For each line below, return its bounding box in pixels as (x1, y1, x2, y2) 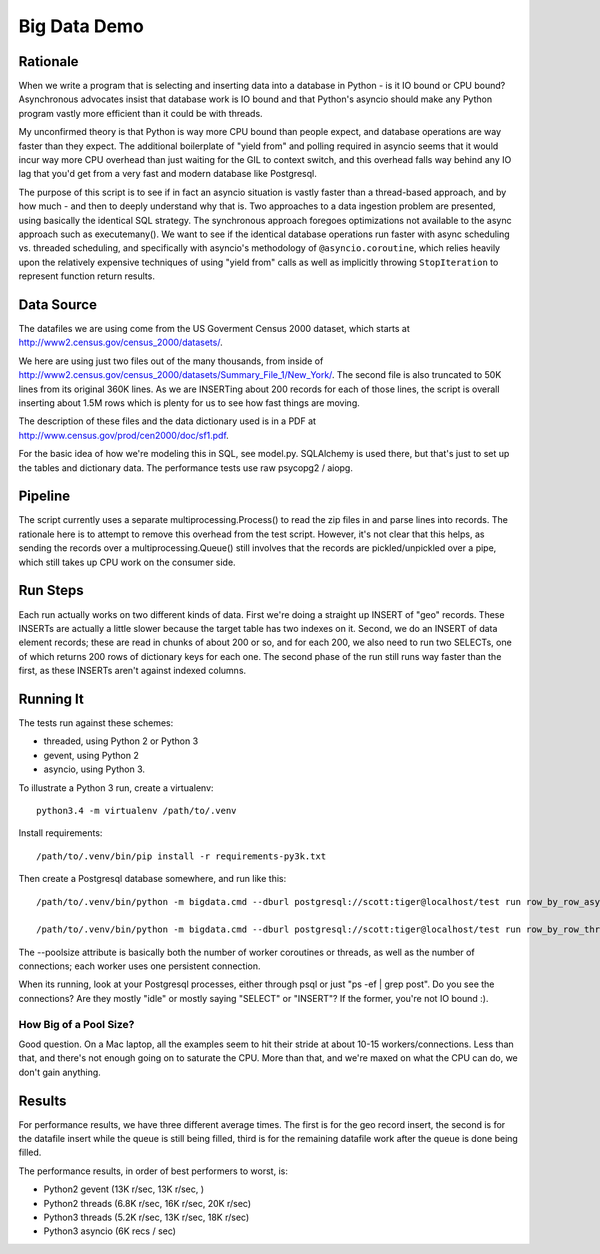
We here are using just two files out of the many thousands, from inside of (18, 355, 324, 367)
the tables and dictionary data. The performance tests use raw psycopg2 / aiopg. (18, 461, 354, 474)
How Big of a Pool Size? (18, 1017, 135, 1031)
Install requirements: (18, 827, 103, 839)
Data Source (18, 296, 97, 313)
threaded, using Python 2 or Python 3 (43, 735, 199, 747)
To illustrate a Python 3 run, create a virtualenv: (18, 781, 214, 794)
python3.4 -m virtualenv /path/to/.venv (36, 805, 237, 816)
